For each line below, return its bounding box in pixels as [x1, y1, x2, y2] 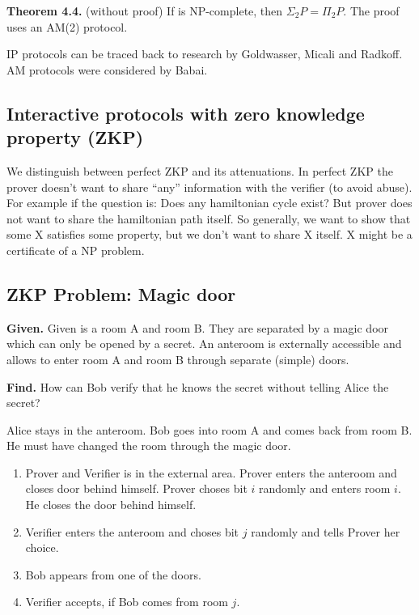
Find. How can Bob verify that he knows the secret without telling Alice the [6, 378, 389, 395]
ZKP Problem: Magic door [6, 281, 236, 306]
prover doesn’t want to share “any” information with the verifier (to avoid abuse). [6, 178, 413, 195]
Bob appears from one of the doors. [25, 566, 201, 583]
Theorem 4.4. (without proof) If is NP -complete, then [6, 2, 283, 19]
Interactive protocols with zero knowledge [6, 100, 365, 125]
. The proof [343, 2, 400, 19]
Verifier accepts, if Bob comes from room [25, 593, 228, 610]
